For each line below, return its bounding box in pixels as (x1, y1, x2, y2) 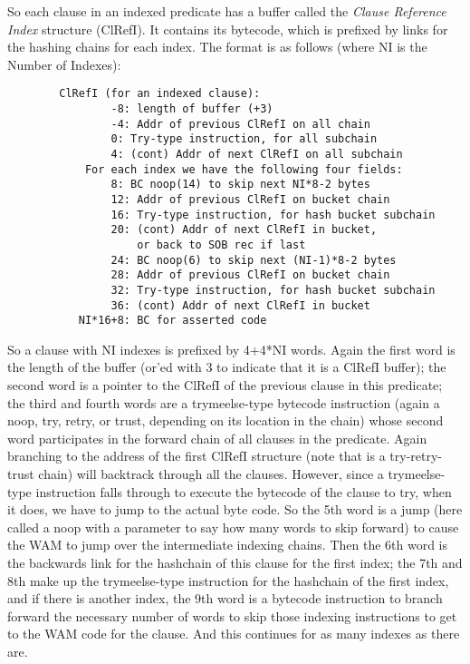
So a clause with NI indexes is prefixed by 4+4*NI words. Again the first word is (7, 339, 456, 358)
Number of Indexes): (7, 54, 121, 73)
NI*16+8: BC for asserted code (78, 314, 267, 327)
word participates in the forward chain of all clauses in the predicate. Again (7, 428, 427, 447)
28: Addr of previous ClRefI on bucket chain (110, 269, 390, 282)
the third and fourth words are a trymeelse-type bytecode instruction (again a (7, 393, 440, 412)
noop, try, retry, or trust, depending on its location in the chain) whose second (7, 411, 444, 430)
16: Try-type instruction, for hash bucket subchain (110, 208, 436, 221)
